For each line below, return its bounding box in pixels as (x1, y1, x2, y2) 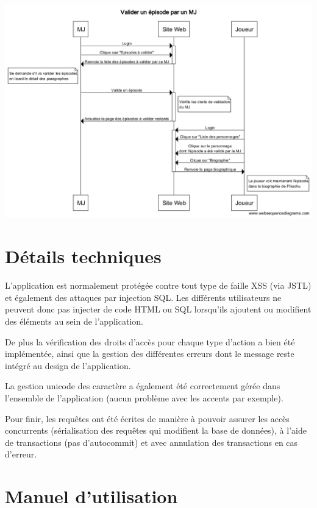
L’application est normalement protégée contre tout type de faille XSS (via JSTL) (5, 279, 312, 292)
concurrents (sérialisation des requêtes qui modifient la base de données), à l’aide (5, 424, 307, 437)
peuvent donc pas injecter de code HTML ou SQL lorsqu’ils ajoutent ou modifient (5, 303, 312, 316)
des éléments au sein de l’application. (5, 314, 143, 327)
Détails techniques (5, 244, 162, 269)
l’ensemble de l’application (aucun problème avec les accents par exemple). (5, 391, 283, 404)
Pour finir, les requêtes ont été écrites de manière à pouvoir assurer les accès (5, 412, 290, 425)
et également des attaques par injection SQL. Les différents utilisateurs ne (5, 291, 282, 303)
